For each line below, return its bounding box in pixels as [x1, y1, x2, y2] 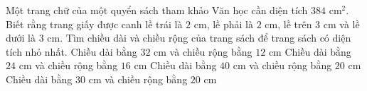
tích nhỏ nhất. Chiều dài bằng [6, 44, 137, 59]
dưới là [6, 30, 36, 45]
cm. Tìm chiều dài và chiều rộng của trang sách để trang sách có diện [47, 30, 351, 45]
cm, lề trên [265, 16, 312, 31]
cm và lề [323, 16, 360, 31]
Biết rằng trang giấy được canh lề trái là [6, 16, 183, 31]
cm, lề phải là [193, 16, 253, 31]
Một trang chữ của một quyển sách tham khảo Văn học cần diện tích [6, 3, 308, 17]
